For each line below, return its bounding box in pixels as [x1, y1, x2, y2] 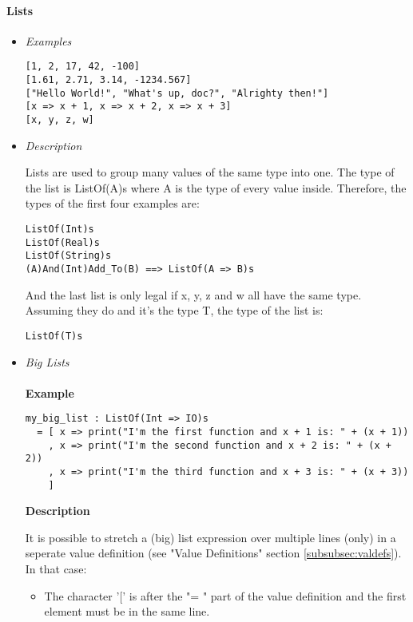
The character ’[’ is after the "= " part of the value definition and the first [44, 587, 407, 604]
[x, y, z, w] [25, 114, 94, 126]
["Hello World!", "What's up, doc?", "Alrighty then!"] [25, 87, 329, 99]
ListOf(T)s [25, 330, 83, 342]
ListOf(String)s [25, 250, 112, 262]
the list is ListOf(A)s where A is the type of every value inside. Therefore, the [25, 179, 407, 196]
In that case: [25, 561, 87, 577]
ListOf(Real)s [25, 236, 100, 248]
